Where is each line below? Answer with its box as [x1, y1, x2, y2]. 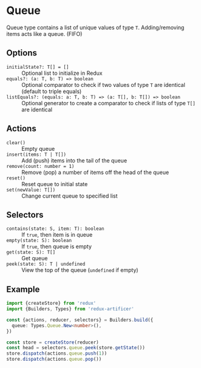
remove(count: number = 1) [6, 163, 75, 169]
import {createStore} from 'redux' [6, 300, 97, 307]
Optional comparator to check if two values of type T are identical [21, 81, 185, 88]
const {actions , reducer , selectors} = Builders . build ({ [6, 317, 154, 323]
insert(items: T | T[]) [6, 151, 67, 158]
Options [6, 48, 38, 58]
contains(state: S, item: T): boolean [6, 226, 104, 232]
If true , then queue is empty [21, 243, 92, 250]
